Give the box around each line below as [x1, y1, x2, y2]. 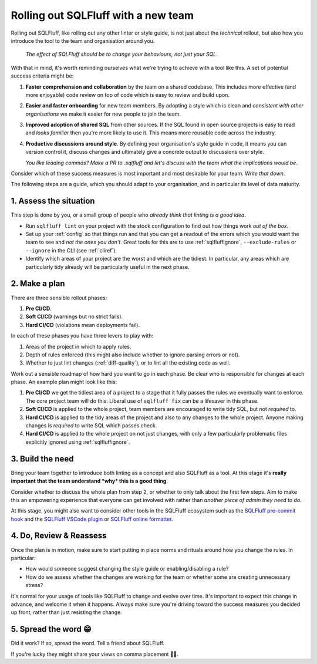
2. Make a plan [11, 279, 65, 289]
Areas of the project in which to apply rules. [25, 343, 131, 350]
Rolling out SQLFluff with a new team [11, 9, 194, 22]
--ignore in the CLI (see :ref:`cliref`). [25, 247, 117, 254]
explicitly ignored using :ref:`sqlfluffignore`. [25, 438, 130, 446]
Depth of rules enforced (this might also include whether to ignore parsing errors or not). [25, 351, 240, 358]
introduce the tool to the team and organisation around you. [11, 37, 155, 44]
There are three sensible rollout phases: [11, 294, 107, 301]
